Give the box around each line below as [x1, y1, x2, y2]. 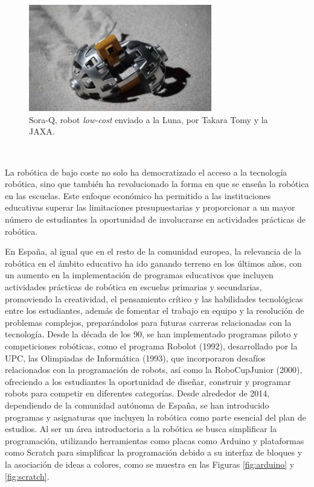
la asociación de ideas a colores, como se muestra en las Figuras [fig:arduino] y [5, 457, 295, 470]
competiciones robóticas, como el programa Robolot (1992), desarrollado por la [5, 339, 298, 352]
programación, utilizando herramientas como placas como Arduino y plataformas [5, 434, 304, 447]
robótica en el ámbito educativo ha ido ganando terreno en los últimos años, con [5, 256, 302, 269]
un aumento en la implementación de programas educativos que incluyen [5, 269, 274, 281]
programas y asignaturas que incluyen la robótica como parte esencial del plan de [5, 410, 306, 423]
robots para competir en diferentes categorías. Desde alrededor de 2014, [5, 387, 270, 399]
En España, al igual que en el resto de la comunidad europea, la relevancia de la [5, 245, 301, 258]
